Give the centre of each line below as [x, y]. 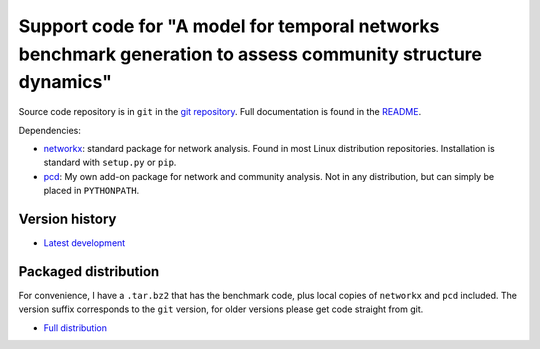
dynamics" [65, 82]
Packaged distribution [89, 271]
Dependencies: [50, 130]
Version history [67, 218]
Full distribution [75, 327]
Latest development [84, 243]
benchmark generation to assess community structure [250, 54]
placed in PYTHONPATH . [91, 191]
